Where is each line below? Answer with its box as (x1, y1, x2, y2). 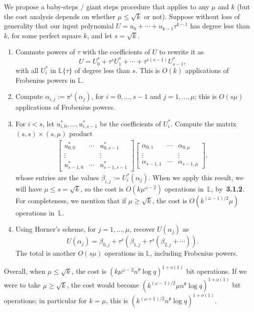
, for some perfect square (7, 30, 82, 40)
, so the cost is (80, 183, 124, 193)
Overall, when (4, 266, 45, 276)
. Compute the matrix (170, 118, 236, 128)
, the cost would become (66, 280, 139, 290)
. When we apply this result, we (148, 172, 244, 182)
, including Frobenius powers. (150, 248, 238, 258)
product (69, 128, 93, 139)
